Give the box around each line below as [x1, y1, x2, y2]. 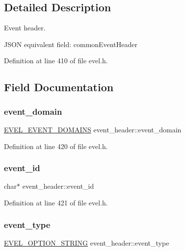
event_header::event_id [22, 181, 94, 191]
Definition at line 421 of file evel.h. [4, 197, 108, 207]
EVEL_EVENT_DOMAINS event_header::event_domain [4, 124, 182, 134]
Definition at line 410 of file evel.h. [4, 55, 108, 66]
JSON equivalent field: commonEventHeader [4, 39, 137, 49]
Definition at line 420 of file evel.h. [4, 141, 108, 151]
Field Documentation [4, 79, 114, 95]
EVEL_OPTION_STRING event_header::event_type [4, 237, 169, 248]
